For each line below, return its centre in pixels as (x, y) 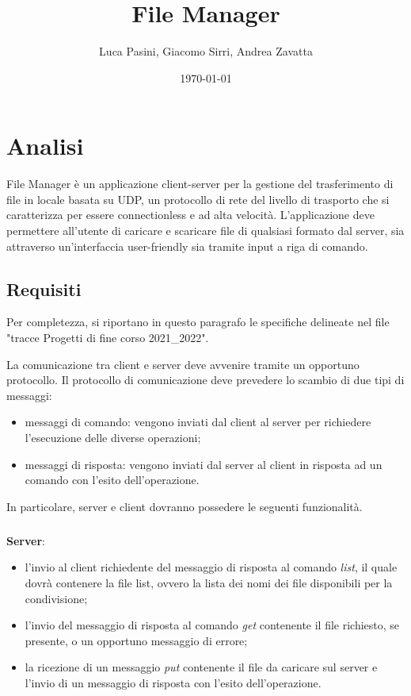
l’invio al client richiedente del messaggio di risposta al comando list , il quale (211, 567)
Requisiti (44, 288)
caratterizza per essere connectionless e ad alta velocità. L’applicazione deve (190, 215)
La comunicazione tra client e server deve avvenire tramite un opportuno (183, 364)
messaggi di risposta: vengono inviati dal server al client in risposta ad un (204, 464)
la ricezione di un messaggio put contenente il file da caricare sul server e (201, 667)
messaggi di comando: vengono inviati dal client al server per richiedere (198, 422)
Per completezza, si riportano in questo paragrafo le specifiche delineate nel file (198, 322)
